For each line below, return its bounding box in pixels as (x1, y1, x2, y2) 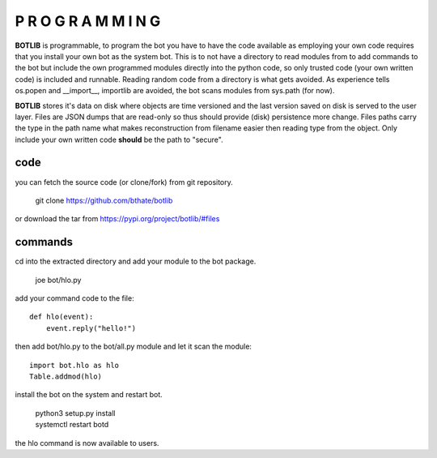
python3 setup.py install (35, 408, 116, 417)
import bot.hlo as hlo (29, 361, 120, 370)
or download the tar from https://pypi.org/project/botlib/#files (15, 214, 220, 224)
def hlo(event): (29, 312, 94, 322)
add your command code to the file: (15, 293, 134, 303)
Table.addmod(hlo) (29, 372, 103, 381)
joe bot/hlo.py (35, 275, 82, 285)
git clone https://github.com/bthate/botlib (35, 195, 173, 205)
